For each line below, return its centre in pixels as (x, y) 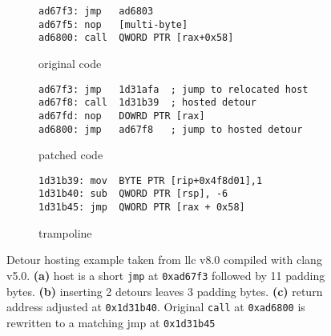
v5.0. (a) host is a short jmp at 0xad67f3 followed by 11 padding (166, 275)
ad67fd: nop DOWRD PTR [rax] (122, 116)
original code (70, 63)
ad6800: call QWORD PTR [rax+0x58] (136, 38)
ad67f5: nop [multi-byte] (113, 24)
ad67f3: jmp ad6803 (96, 11)
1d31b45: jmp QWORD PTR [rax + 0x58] (142, 208)
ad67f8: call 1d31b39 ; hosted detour (148, 103)
